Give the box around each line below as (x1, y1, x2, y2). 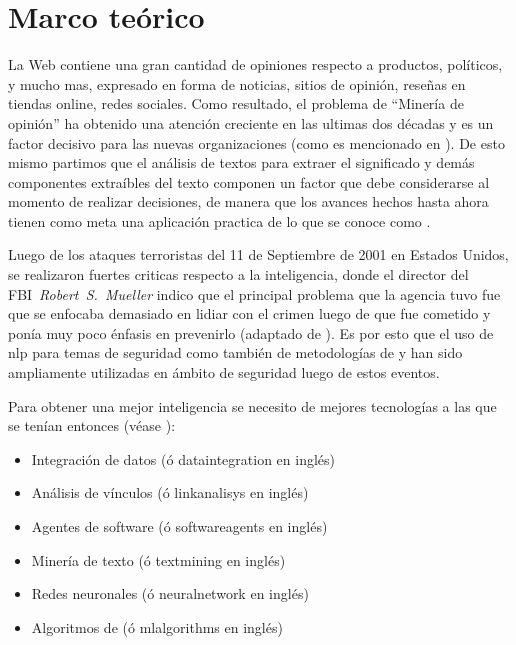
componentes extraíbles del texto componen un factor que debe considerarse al (8, 171, 490, 192)
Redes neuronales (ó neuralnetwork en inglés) (31, 583, 309, 604)
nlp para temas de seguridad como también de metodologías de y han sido (8, 342, 463, 363)
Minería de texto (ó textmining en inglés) (31, 549, 286, 570)
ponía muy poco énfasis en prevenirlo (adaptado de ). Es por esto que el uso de (8, 322, 494, 343)
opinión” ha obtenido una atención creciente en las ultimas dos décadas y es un (8, 112, 494, 133)
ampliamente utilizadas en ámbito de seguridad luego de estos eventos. (8, 362, 440, 383)
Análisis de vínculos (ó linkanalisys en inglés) (31, 482, 309, 503)
